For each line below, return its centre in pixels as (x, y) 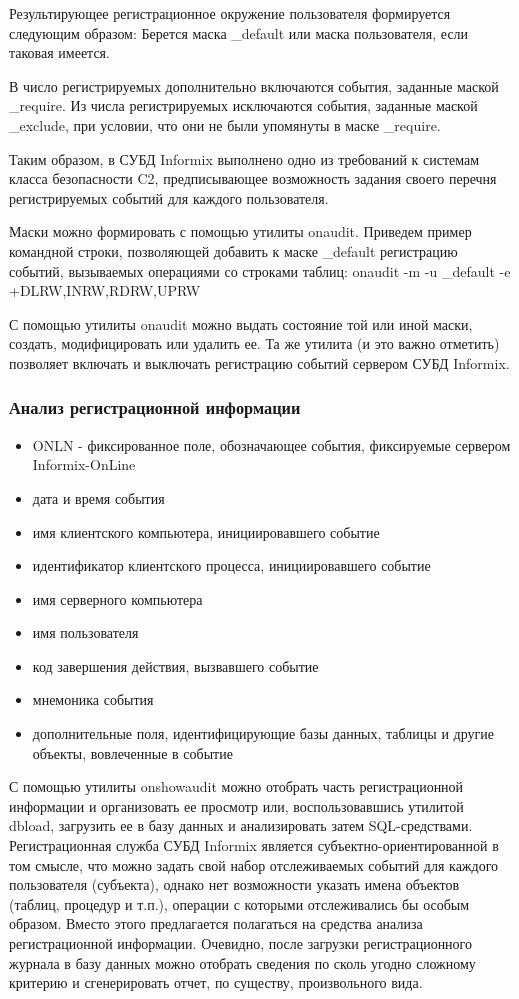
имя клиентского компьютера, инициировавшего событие (206, 531)
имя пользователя (85, 632)
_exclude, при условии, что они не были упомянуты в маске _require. (225, 124)
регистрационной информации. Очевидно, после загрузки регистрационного (241, 943)
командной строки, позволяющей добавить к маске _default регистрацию (233, 250)
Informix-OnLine (84, 464)
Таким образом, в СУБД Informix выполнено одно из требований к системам (244, 158)
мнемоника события (93, 699)
